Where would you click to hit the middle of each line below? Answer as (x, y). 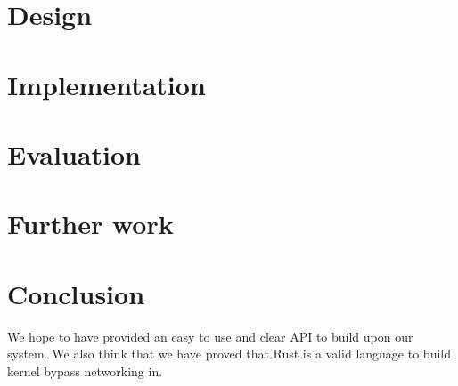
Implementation (106, 84)
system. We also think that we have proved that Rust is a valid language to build (229, 354)
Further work (90, 224)
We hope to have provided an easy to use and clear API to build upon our (210, 336)
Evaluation (74, 153)
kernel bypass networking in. (85, 370)
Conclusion (76, 293)
